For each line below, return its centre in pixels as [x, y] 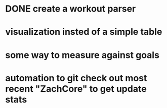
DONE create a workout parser [71, 9]
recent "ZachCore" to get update [76, 89]
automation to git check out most [76, 78]
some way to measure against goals [82, 55]
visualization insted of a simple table [84, 32]
